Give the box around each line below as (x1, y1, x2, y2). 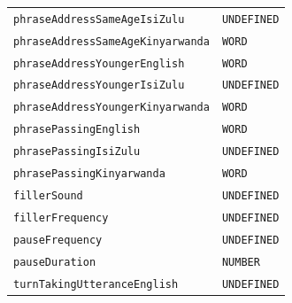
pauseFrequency (13, 233, 103, 246)
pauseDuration (13, 255, 96, 268)
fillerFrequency (13, 211, 109, 224)
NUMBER (221, 255, 260, 268)
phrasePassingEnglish (13, 123, 141, 136)
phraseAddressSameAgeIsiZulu (13, 12, 185, 26)
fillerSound (13, 190, 83, 202)
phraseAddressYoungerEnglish (13, 57, 185, 70)
